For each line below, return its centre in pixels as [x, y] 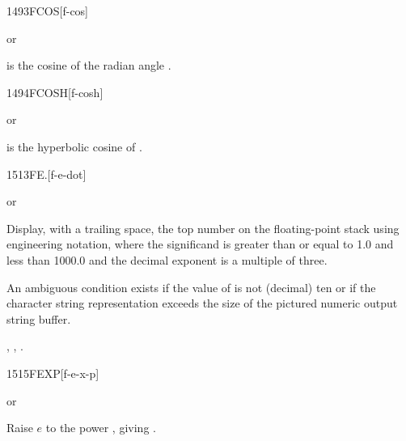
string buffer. [39, 318]
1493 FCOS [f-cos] [48, 11]
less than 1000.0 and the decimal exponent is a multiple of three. [167, 259]
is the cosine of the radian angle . [89, 65]
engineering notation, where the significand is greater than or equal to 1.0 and [200, 244]
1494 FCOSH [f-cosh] [55, 92]
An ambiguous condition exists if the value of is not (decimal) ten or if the [191, 287]
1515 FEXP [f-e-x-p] [53, 373]
